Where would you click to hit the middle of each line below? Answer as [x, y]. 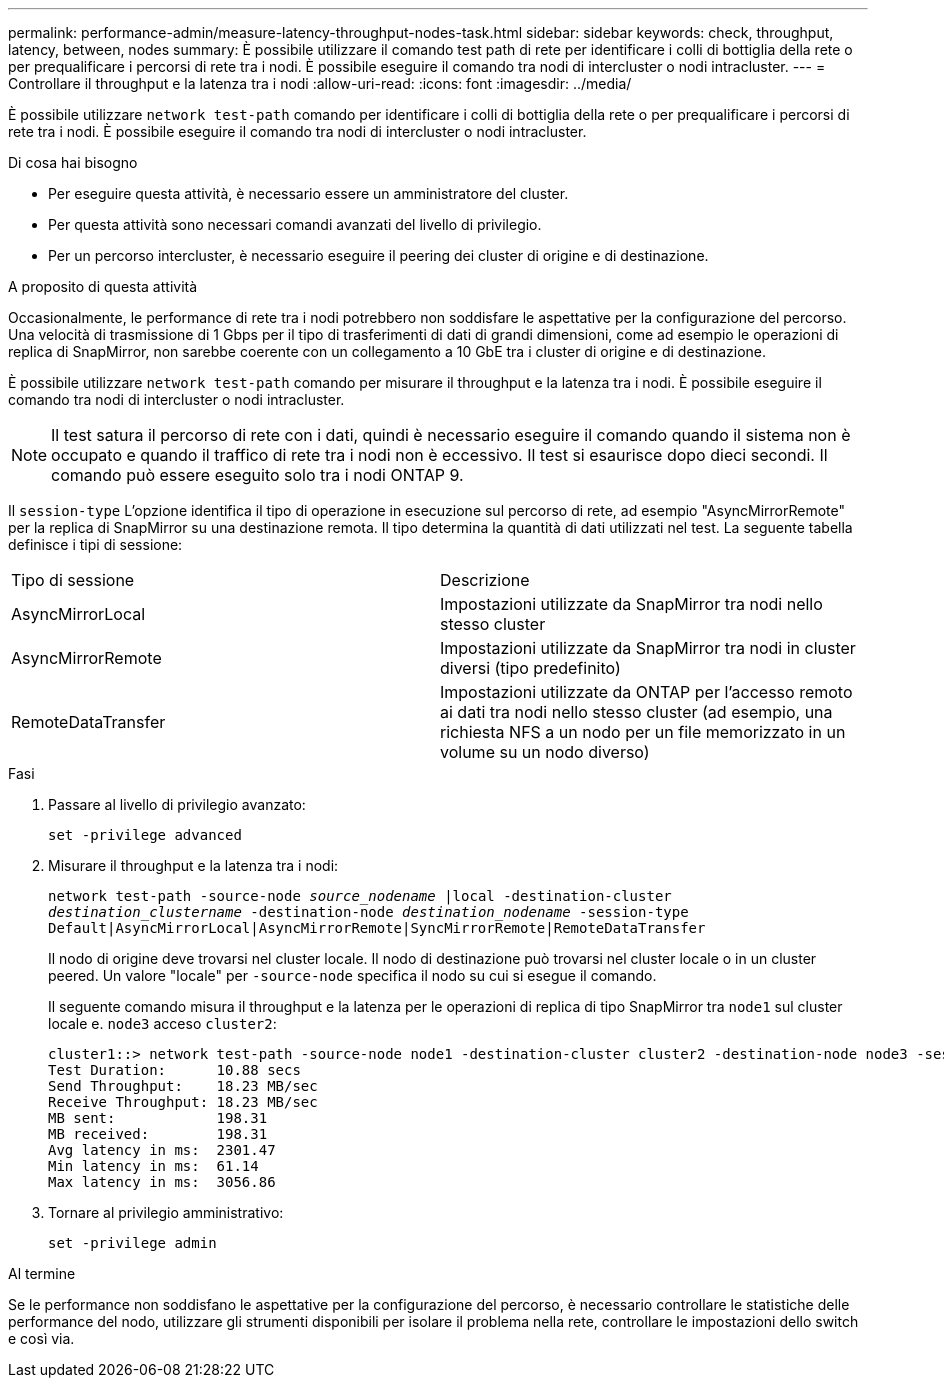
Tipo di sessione [73, 580]
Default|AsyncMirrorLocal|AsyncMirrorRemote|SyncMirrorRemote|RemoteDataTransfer [377, 928]
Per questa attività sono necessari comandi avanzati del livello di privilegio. [295, 224]
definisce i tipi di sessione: [95, 544]
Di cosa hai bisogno [73, 162]
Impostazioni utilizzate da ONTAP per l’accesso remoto [646, 692]
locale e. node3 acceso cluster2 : [162, 1023]
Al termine [42, 1273]
